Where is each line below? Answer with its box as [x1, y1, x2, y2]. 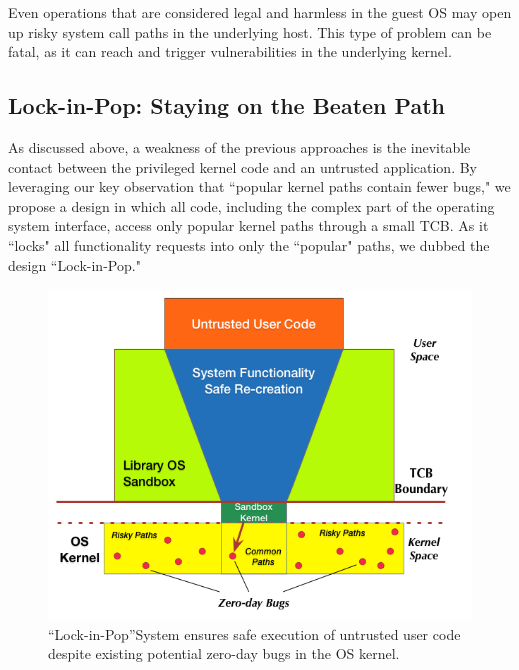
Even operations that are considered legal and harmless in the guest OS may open [8, 2, 512, 22]
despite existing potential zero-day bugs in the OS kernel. [48, 643, 400, 664]
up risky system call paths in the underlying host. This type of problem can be [8, 21, 492, 42]
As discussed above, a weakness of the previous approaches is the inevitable [8, 136, 471, 157]
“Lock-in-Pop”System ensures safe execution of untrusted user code [48, 623, 461, 644]
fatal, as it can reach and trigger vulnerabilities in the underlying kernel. [8, 41, 452, 62]
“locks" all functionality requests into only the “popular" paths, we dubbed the [8, 234, 490, 255]
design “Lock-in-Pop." [8, 254, 141, 275]
